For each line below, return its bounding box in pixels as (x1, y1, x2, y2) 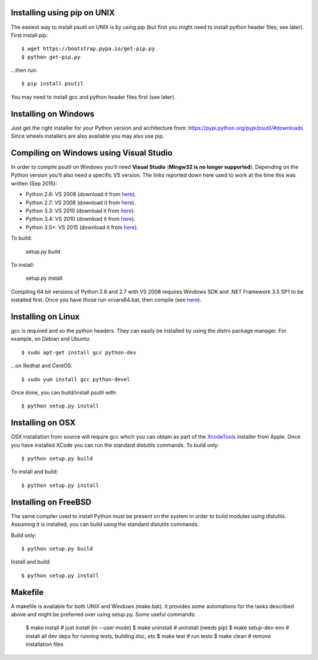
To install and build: (11, 468, 58, 475)
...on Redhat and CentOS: (11, 362, 73, 369)
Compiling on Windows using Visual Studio (11, 148, 173, 158)
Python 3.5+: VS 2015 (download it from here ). (25, 224, 138, 231)
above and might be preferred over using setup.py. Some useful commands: (11, 611, 196, 618)
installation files (25, 641, 64, 648)
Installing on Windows (11, 109, 95, 119)
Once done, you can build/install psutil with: (11, 389, 117, 396)
